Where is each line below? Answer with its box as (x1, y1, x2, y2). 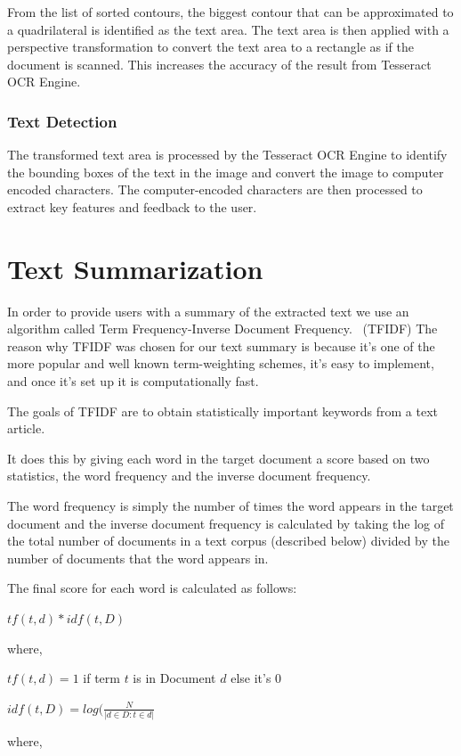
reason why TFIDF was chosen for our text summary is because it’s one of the (7, 336, 435, 355)
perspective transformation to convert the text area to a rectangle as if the (7, 37, 414, 56)
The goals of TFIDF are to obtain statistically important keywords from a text (7, 401, 439, 420)
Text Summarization (7, 250, 263, 286)
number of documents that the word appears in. (7, 548, 269, 567)
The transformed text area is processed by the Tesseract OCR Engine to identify (7, 145, 448, 164)
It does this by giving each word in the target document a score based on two (7, 448, 430, 467)
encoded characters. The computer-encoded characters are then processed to (7, 180, 423, 199)
